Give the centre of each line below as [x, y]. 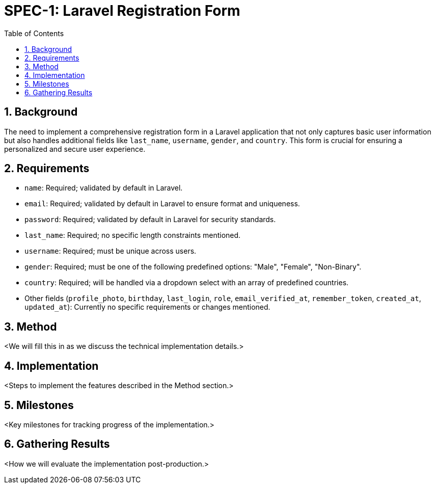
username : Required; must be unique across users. [111, 251]
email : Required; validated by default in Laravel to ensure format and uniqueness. [162, 204]
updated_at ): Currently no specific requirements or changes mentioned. [147, 307]
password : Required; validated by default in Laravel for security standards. [150, 220]
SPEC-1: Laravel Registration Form [122, 11]
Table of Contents [34, 33]
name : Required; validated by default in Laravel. [104, 188]
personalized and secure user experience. [75, 149]
